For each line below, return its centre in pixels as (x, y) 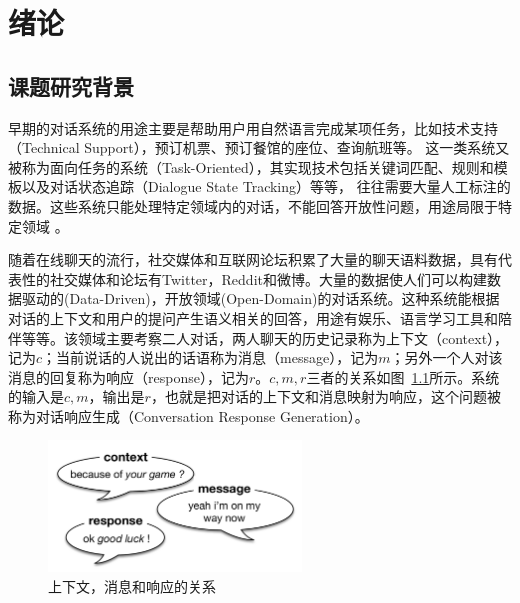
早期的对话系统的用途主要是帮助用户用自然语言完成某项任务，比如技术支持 (253, 127)
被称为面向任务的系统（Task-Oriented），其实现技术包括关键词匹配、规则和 (251, 166)
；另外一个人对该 (446, 357)
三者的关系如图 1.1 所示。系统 (403, 376)
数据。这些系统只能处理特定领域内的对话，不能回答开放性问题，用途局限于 (253, 205)
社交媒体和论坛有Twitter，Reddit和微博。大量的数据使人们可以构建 (268, 278)
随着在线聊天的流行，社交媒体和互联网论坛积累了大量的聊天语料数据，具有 (253, 259)
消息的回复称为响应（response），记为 (128, 376)
